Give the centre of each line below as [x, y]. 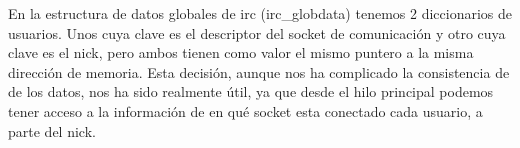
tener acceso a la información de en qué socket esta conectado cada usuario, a [245, 110]
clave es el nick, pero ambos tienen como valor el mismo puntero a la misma [241, 52]
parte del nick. [52, 130]
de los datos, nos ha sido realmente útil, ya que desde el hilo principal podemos [251, 91]
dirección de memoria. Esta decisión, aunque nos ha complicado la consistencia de [259, 71]
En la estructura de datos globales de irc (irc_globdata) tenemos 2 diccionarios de [260, 13]
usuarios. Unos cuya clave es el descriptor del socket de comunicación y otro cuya [257, 32]
